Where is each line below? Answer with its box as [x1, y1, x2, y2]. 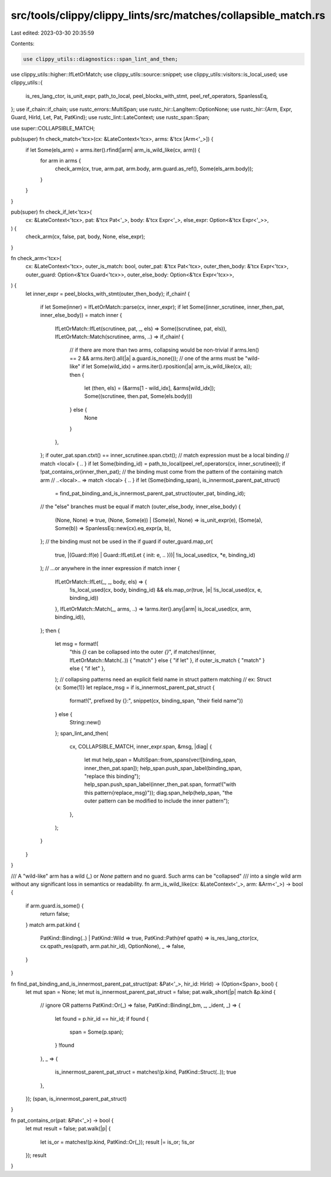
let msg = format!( [55, 640, 99, 647]
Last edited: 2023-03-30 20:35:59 [11, 29, 94, 36]
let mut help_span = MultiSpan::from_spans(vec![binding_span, [84, 756, 237, 763]
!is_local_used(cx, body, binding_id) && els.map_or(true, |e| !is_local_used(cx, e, [69, 586, 262, 593]
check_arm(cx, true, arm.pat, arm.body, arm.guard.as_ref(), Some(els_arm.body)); [55, 165, 254, 173]
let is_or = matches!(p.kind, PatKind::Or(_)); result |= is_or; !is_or [40, 1138, 195, 1145]
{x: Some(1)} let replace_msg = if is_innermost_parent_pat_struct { [55, 684, 215, 691]
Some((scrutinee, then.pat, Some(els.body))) [84, 393, 193, 400]
